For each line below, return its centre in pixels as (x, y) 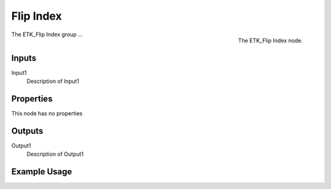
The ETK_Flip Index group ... (47, 34)
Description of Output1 (55, 154)
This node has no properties (47, 113)
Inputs (24, 58)
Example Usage (42, 172)
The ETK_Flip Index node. (270, 40)
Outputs (27, 131)
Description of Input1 (53, 81)
